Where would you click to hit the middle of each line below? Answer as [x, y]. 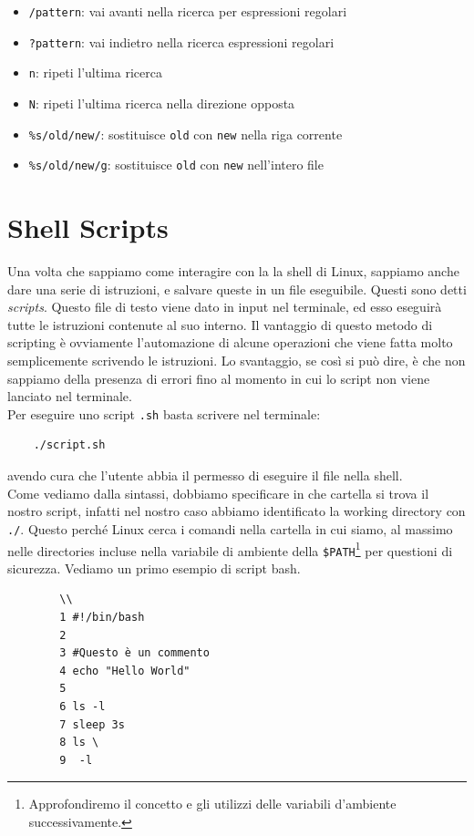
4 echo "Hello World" [125, 671]
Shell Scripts [88, 227]
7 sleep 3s [92, 724]
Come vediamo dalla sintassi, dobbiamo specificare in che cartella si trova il [218, 493]
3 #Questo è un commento [134, 653]
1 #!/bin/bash [102, 617]
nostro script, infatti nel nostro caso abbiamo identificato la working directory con [237, 511]
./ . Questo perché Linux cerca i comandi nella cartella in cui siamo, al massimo [230, 528]
